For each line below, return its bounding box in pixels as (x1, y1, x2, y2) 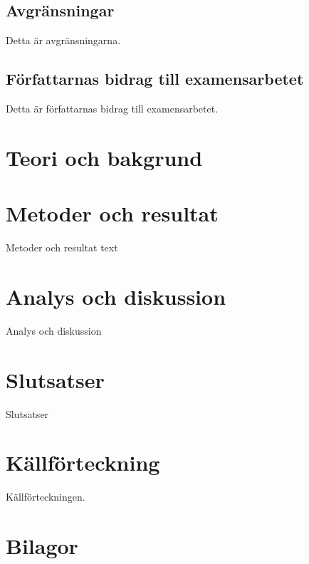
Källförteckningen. (6, 489, 85, 504)
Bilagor (6, 531, 78, 560)
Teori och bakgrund (6, 142, 203, 172)
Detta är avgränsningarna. (6, 33, 121, 48)
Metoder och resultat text (6, 240, 118, 255)
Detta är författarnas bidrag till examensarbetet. (6, 101, 219, 115)
